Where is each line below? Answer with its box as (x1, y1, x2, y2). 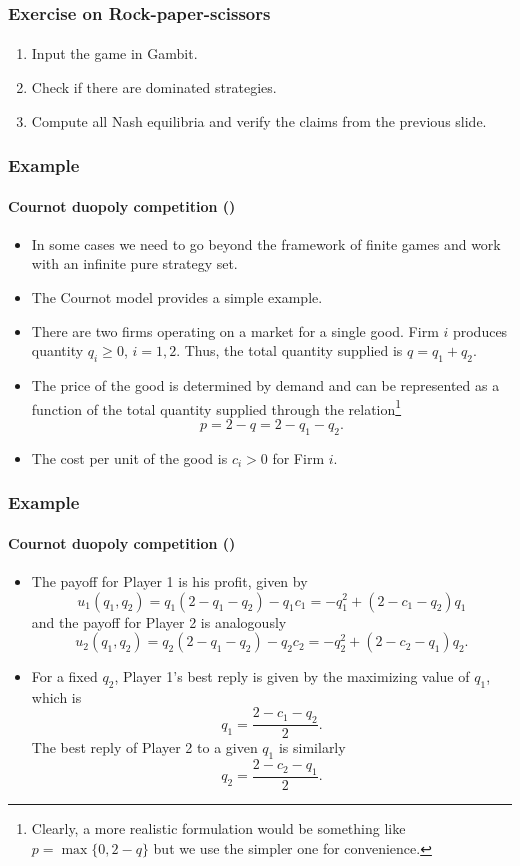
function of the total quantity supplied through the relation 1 (31, 395, 402, 419)
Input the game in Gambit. (31, 43, 198, 64)
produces (452, 320, 508, 341)
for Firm (272, 447, 325, 468)
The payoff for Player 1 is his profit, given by (31, 570, 308, 591)
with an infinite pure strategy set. (31, 253, 238, 274)
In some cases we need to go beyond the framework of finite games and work (31, 233, 501, 254)
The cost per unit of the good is (31, 447, 228, 468)
